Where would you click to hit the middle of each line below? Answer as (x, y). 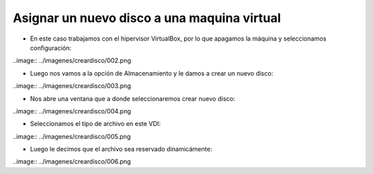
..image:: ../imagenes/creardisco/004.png (72, 111)
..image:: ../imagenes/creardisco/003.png (72, 86)
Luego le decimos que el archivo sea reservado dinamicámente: (121, 149)
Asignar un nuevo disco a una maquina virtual (147, 18)
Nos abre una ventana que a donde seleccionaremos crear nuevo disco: (133, 98)
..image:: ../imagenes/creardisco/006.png (72, 162)
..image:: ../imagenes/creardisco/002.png (72, 61)
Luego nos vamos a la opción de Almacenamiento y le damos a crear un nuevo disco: (152, 73)
